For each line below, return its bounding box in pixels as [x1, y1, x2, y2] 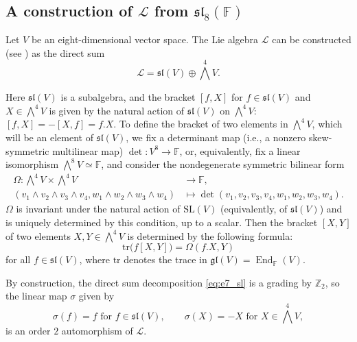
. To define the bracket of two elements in [113, 117, 288, 131]
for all [5, 252, 31, 267]
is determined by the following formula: [127, 228, 293, 243]
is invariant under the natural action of [16, 201, 181, 216]
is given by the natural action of [49, 103, 185, 117]
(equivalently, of [220, 201, 288, 216]
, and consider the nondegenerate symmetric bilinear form [101, 157, 345, 171]
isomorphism [5, 157, 59, 171]
